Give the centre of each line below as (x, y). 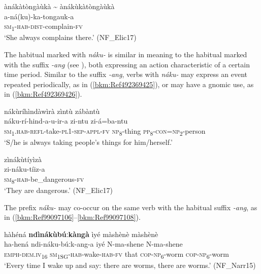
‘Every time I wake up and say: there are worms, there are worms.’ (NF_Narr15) (130, 265)
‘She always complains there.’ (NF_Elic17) (70, 37)
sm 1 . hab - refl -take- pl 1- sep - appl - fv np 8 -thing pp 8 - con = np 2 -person (105, 131)
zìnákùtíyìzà (23, 159)
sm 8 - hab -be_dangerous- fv (44, 179)
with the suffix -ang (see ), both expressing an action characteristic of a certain (127, 64)
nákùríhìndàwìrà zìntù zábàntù (52, 111)
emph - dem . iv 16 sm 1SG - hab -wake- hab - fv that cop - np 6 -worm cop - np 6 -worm (117, 255)
